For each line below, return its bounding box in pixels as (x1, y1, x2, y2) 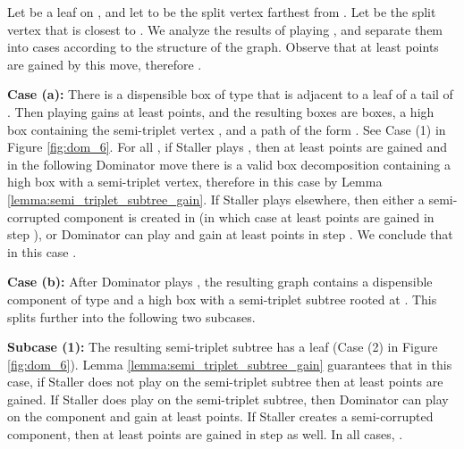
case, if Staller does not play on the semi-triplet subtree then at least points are (7, 372, 443, 391)
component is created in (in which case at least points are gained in (63, 207, 434, 226)
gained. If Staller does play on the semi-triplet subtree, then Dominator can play (7, 389, 449, 408)
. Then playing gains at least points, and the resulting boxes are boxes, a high (7, 102, 434, 121)
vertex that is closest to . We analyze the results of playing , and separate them (7, 20, 443, 38)
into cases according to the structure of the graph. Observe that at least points (7, 37, 439, 56)
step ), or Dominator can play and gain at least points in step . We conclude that (7, 225, 453, 244)
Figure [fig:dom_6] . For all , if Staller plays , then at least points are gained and (7, 137, 447, 156)
